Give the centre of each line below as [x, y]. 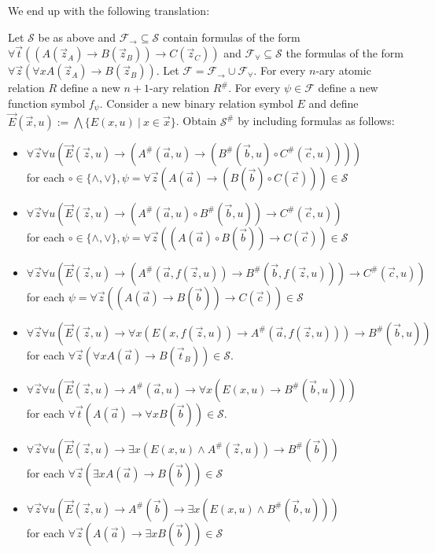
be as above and [77, 37]
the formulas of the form [345, 53]
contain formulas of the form [231, 37]
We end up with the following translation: [109, 10]
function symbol [47, 103]
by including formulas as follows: [316, 121]
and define [334, 103]
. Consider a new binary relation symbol [196, 103]
